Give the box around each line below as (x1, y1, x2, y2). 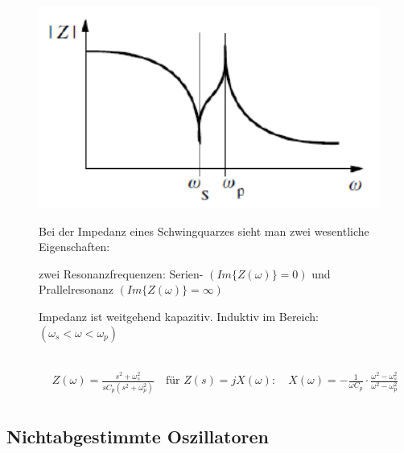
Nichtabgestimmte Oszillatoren (6, 424, 269, 449)
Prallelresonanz (39, 281, 113, 298)
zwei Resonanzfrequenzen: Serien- (39, 265, 204, 282)
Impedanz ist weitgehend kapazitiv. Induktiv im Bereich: (39, 307, 319, 324)
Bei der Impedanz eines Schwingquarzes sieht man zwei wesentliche (39, 222, 369, 239)
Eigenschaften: (39, 238, 110, 255)
